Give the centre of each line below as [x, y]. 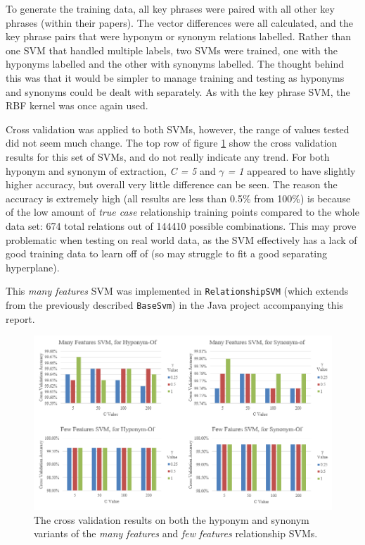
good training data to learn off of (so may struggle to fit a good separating [166, 253]
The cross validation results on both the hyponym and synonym [172, 519]
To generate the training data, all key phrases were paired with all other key [170, 8]
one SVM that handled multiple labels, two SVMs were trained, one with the [172, 50]
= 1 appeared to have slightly [292, 170]
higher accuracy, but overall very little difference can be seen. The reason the [172, 184]
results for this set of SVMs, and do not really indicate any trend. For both [168, 156]
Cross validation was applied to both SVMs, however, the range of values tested [178, 129]
